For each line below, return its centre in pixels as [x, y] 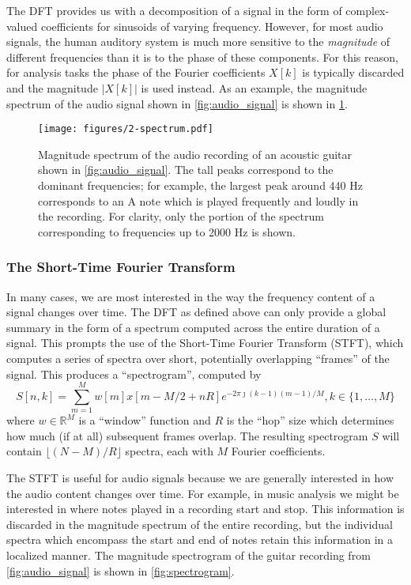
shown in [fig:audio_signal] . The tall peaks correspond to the [186, 170]
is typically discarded [353, 72]
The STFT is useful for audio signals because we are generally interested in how [200, 478]
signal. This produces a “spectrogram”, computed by [134, 374]
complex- [368, 10]
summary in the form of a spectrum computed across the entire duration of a [193, 327]
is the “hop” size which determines [310, 420]
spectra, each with [169, 451]
